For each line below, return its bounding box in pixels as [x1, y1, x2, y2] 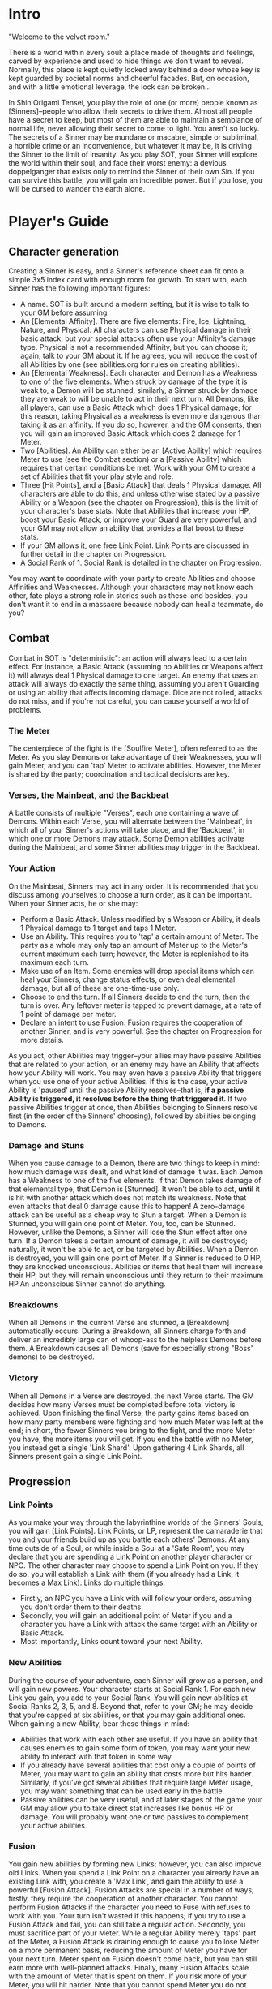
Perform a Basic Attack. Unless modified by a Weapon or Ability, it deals [19, 914, 261, 923]
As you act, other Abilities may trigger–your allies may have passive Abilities [8, 1050, 261, 1060]
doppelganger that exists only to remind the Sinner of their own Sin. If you [8, 166, 255, 176]
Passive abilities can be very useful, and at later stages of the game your [19, 1794, 263, 1804]
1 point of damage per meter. [19, 1009, 117, 1018]
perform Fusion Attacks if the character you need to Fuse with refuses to [8, 1902, 251, 1912]
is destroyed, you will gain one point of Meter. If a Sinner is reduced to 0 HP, [8, 1253, 262, 1263]
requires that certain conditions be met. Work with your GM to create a [19, 463, 257, 472]
